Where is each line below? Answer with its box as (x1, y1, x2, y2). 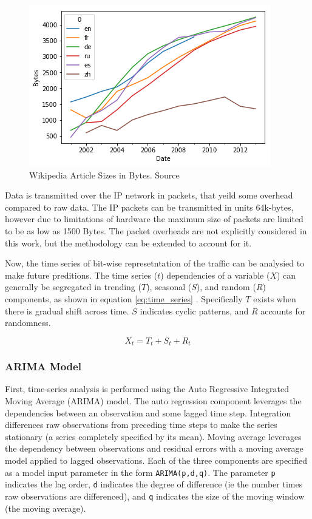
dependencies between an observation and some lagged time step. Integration (5, 406, 291, 419)
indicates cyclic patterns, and (140, 304, 249, 317)
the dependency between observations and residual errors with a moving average (5, 442, 304, 455)
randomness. (5, 316, 51, 329)
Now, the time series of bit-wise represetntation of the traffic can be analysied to (5, 257, 305, 270)
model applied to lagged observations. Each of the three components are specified (5, 453, 307, 466)
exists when (253, 292, 296, 305)
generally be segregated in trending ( (5, 280, 141, 293)
